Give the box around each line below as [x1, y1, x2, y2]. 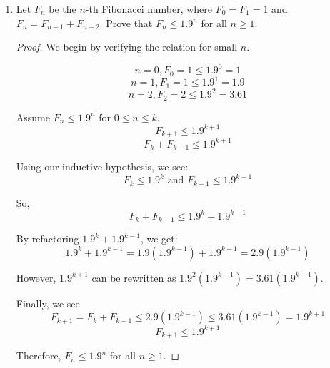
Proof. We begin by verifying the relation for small [16, 39, 238, 54]
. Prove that [99, 15, 153, 30]
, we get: [140, 231, 178, 246]
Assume [16, 109, 50, 124]
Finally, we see [16, 295, 80, 310]
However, [16, 270, 56, 285]
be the [49, 1, 76, 16]
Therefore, [16, 348, 61, 363]
